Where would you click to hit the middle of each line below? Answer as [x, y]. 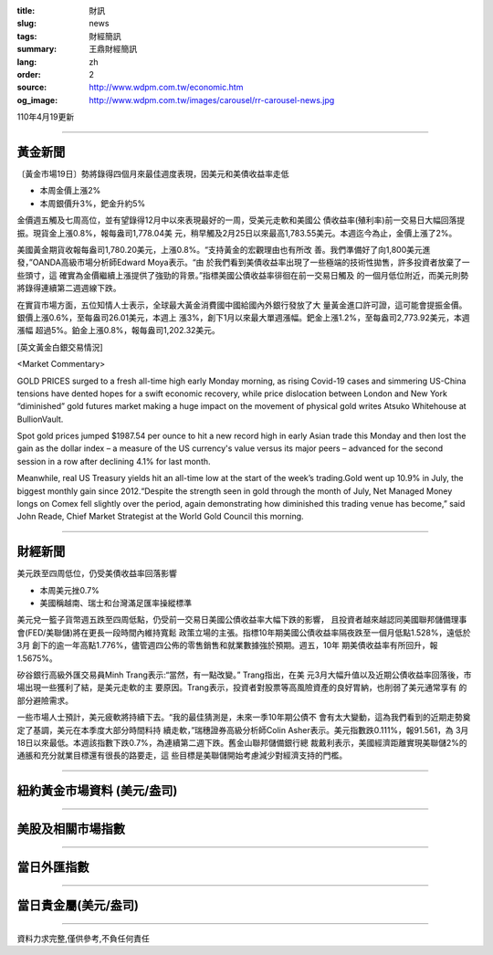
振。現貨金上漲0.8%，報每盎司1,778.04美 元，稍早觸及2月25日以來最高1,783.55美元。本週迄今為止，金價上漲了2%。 [237, 233]
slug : [26, 24]
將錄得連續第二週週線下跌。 [69, 289]
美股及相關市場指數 [71, 829]
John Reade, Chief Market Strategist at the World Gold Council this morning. [161, 517]
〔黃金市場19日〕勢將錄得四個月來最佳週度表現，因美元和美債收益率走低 [153, 174]
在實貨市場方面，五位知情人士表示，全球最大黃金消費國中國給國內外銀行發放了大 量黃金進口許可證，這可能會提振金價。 [242, 305]
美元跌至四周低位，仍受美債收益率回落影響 [97, 573]
